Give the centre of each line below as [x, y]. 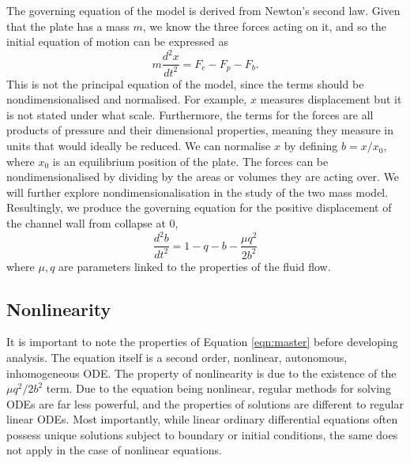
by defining [311, 146]
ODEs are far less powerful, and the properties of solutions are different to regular [205, 403]
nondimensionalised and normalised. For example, [127, 99]
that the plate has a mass [68, 26]
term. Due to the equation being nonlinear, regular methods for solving [218, 388]
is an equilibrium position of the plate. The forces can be [190, 161]
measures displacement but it [331, 99]
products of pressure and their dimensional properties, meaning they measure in [200, 130]
